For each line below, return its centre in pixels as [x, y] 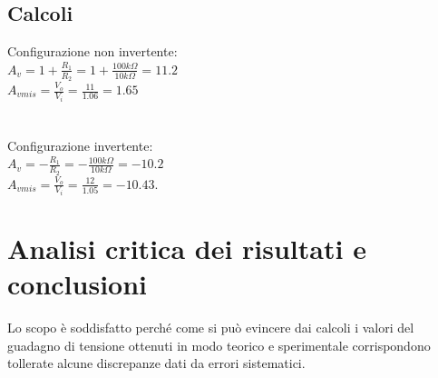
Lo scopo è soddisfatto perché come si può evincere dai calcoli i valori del [211, 328]
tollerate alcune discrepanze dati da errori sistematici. [156, 363]
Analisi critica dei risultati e [187, 249]
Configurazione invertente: [80, 145]
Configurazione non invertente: [92, 51]
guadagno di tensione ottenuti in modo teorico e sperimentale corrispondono [219, 345]
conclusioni [78, 284]
